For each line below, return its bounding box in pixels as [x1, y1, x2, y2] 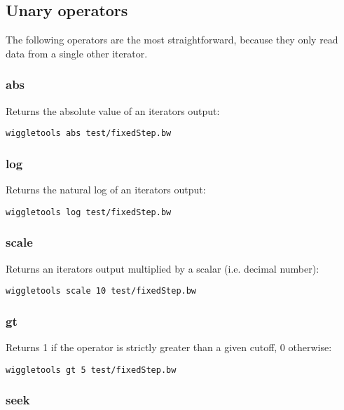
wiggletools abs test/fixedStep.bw [6, 128, 172, 139]
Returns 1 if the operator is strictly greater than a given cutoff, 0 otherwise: [6, 340, 332, 355]
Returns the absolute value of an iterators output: [6, 103, 220, 118]
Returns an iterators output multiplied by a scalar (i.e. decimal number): [6, 261, 319, 275]
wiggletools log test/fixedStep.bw [6, 207, 172, 217]
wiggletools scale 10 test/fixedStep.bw [6, 286, 197, 296]
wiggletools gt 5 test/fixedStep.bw [6, 364, 177, 375]
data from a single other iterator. [6, 46, 148, 60]
